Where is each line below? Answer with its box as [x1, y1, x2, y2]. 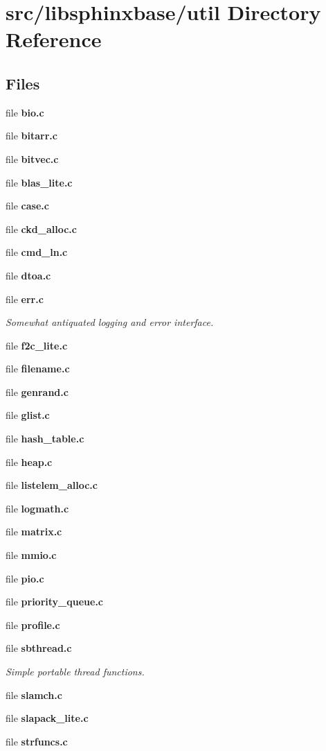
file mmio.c [6, 548, 57, 562]
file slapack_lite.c [6, 711, 89, 725]
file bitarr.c [6, 128, 57, 143]
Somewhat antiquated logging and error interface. [6, 315, 214, 329]
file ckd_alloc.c [6, 221, 77, 236]
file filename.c [6, 361, 70, 376]
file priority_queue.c [6, 594, 104, 609]
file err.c [6, 291, 44, 306]
